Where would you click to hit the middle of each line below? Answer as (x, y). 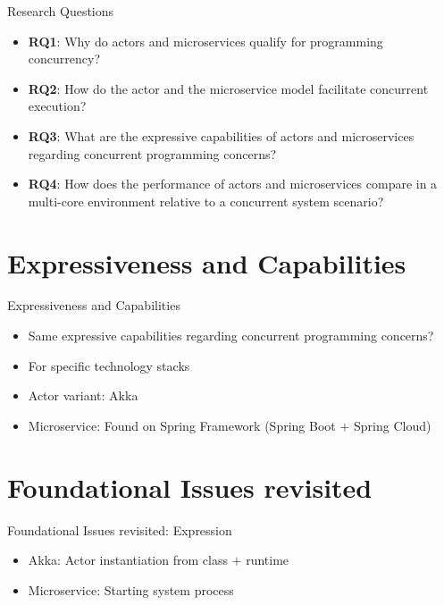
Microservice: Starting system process (131, 589)
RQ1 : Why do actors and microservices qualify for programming (205, 41)
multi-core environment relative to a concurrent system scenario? (206, 201)
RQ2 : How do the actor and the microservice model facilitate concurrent (228, 88)
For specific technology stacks (109, 365)
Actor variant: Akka (83, 395)
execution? (57, 106)
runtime (268, 560)
